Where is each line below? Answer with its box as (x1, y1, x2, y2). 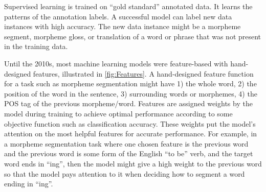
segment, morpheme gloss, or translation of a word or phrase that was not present (4, 31, 261, 41)
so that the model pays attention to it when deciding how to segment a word (4, 168, 245, 179)
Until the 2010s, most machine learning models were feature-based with (4, 58, 228, 68)
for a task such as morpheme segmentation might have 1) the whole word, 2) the (4, 78, 257, 89)
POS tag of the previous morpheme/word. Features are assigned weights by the (4, 98, 253, 109)
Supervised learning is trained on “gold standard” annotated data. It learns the (4, 1, 253, 11)
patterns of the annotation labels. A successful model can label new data (4, 11, 232, 21)
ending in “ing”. (4, 178, 53, 189)
